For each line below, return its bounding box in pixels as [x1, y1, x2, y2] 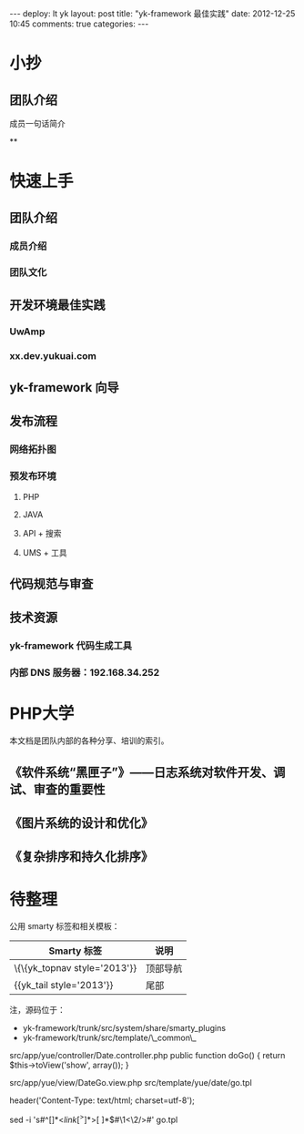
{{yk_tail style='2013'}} [14, 979, 114, 992]
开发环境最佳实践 [9, 297, 106, 312]
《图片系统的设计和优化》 [9, 815, 153, 831]
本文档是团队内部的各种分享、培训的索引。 [9, 735, 169, 746]
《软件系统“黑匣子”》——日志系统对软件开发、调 [9, 764, 286, 780]
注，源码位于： [9, 1005, 66, 1016]
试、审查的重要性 [9, 782, 106, 797]
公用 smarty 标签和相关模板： [9, 921, 120, 932]
